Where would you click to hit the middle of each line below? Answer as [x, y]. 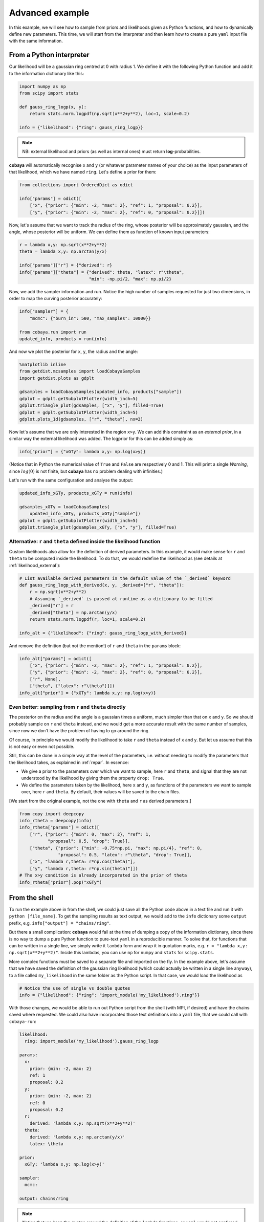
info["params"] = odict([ [50, 198]
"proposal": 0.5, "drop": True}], [89, 841]
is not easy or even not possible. [42, 746]
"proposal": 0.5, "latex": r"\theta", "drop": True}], [125, 855]
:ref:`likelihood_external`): [35, 565]
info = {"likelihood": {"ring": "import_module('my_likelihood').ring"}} [110, 995]
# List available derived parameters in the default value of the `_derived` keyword [125, 578]
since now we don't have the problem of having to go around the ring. [79, 731]
